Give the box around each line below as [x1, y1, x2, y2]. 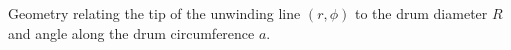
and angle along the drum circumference [8, 22, 255, 43]
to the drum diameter [354, 3, 488, 23]
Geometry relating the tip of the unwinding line [8, 3, 301, 23]
